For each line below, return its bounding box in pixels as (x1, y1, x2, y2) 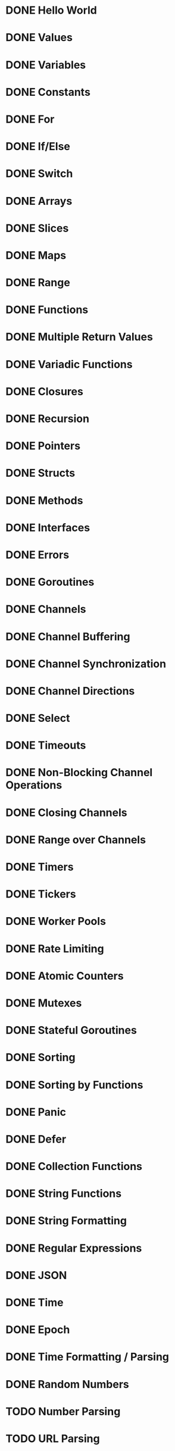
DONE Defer (5, 1132, 67, 1146)
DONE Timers (5, 861, 74, 874)
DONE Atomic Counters (5, 969, 124, 983)
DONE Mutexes (5, 996, 82, 1009)
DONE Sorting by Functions (5, 1078, 143, 1092)
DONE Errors (5, 548, 70, 561)
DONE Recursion (5, 412, 90, 426)
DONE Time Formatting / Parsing (5, 1350, 170, 1364)
